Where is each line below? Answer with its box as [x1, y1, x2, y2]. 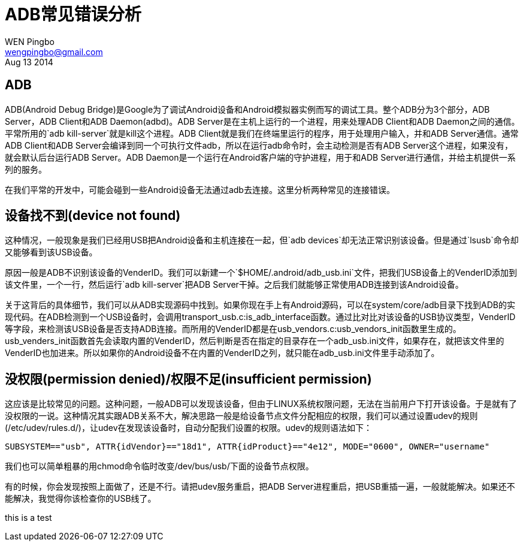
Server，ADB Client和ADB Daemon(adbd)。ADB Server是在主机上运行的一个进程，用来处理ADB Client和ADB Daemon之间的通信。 [5, 116, 520, 126]
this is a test [5, 512, 52, 523]
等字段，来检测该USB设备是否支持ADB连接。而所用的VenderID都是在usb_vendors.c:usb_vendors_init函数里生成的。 [5, 324, 461, 334]
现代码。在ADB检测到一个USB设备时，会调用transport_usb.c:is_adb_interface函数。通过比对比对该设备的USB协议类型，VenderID [5, 312, 516, 322]
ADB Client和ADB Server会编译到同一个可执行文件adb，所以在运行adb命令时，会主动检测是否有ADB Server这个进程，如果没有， [5, 140, 513, 150]
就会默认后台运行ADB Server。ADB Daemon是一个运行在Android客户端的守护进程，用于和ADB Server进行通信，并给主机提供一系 [5, 152, 516, 162]
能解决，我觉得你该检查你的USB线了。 [5, 493, 156, 504]
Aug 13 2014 [5, 56, 53, 67]
